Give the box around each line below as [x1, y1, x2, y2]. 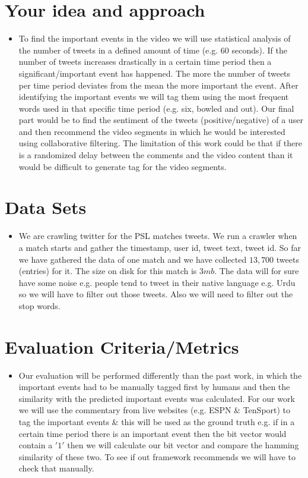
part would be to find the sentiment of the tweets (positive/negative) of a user [18, 114, 303, 126]
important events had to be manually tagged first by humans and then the [18, 380, 290, 393]
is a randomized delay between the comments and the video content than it [18, 149, 293, 161]
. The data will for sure [214, 265, 299, 277]
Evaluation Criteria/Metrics [5, 334, 239, 358]
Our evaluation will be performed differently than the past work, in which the [18, 369, 302, 381]
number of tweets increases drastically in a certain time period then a [18, 55, 272, 68]
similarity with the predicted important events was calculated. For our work [18, 392, 295, 404]
